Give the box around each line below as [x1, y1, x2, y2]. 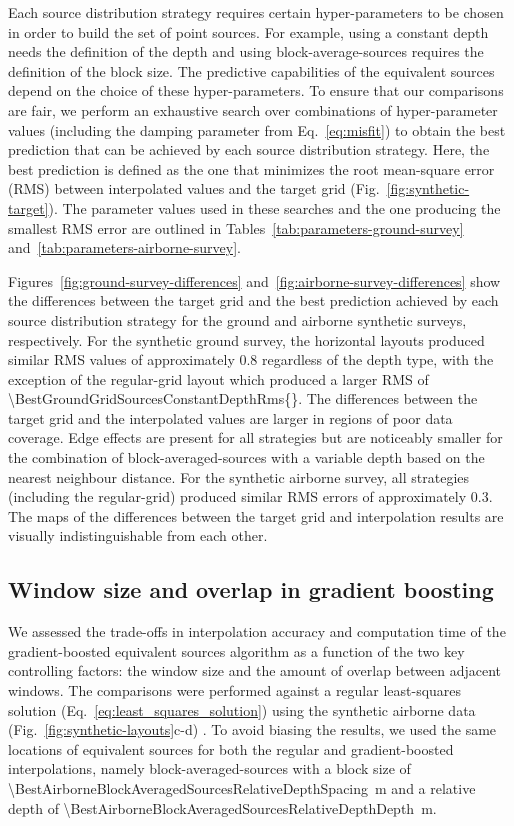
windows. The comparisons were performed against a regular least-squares [8, 680, 462, 701]
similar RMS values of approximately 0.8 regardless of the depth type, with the [8, 349, 494, 370]
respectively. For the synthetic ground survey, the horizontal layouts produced [8, 329, 485, 350]
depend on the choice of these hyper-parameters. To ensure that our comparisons [8, 80, 504, 101]
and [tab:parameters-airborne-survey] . [8, 237, 241, 258]
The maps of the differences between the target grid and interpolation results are [8, 505, 504, 526]
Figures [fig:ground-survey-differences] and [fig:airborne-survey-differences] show [8, 270, 501, 291]
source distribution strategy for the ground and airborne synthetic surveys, [8, 309, 467, 330]
